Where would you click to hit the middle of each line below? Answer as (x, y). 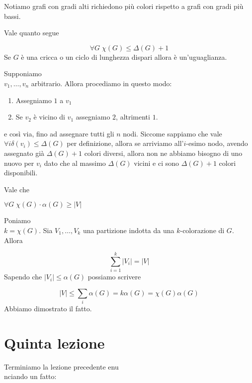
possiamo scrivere (114, 277)
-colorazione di (202, 230)
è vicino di (49, 117)
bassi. (12, 16)
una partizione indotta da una (128, 230)
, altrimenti (133, 117)
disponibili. (21, 173)
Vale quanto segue (32, 33)
